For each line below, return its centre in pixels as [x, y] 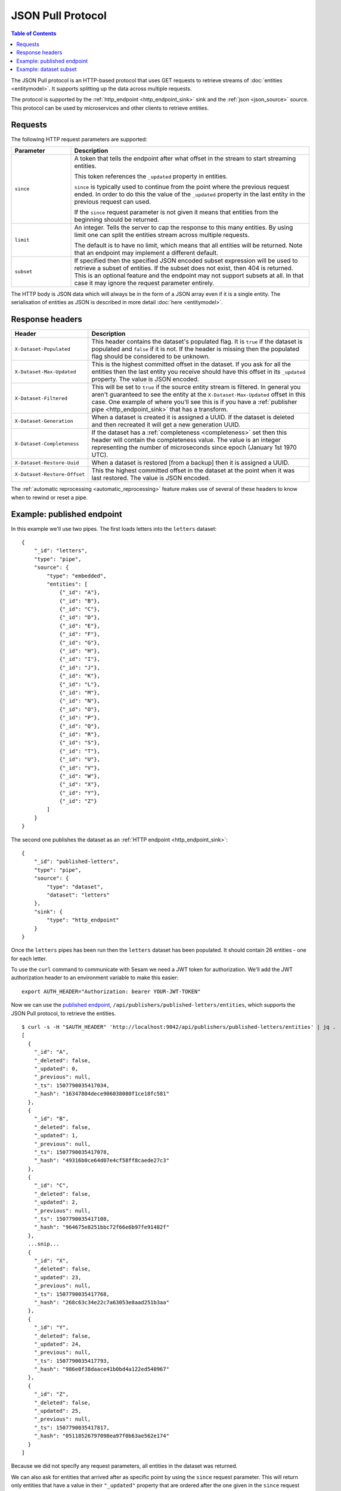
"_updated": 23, [58, 1277]
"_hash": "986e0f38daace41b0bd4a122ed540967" [102, 1369]
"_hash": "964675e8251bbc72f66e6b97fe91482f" [102, 1227]
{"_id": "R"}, [80, 734]
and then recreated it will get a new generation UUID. [166, 425]
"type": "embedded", [77, 576]
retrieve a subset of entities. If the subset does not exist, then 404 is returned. [184, 268]
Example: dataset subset [46, 69]
